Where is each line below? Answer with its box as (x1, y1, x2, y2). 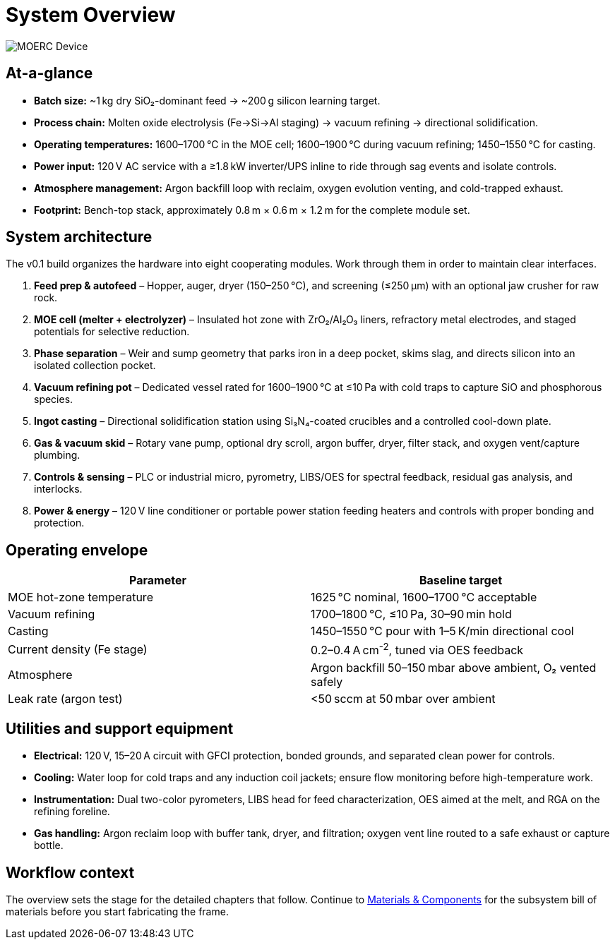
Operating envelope (6, 541, 148, 559)
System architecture (6, 228, 153, 246)
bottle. (34, 839, 64, 852)
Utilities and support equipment (6, 720, 234, 738)
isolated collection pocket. (34, 359, 156, 372)
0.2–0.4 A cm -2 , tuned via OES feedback (311, 641, 524, 658)
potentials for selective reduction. (34, 325, 190, 338)
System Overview (6, 3, 176, 27)
